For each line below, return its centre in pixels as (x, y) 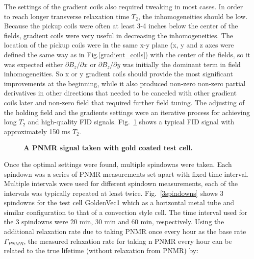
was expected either (34, 64)
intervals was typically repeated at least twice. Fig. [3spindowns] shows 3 (114, 193)
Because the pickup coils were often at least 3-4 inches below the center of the (121, 26)
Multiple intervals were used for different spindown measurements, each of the (121, 183)
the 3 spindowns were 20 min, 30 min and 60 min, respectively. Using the (114, 222)
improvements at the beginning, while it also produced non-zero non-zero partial (125, 83)
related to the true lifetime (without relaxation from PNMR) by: (101, 250)
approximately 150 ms (37, 131)
